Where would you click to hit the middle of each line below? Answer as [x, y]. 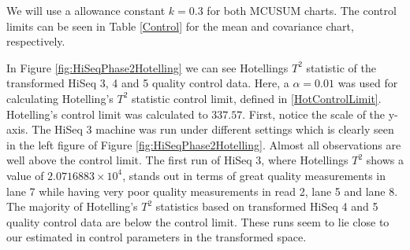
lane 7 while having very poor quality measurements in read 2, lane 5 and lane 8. [202, 191]
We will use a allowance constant [86, 10]
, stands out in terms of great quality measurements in [254, 175]
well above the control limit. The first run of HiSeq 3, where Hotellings [177, 160]
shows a [385, 160]
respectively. [36, 41]
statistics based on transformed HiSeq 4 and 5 [267, 206]
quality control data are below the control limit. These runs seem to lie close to [198, 221]
